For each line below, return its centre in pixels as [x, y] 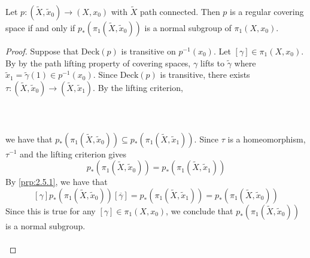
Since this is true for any [51, 210]
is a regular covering [267, 11]
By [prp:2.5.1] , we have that [57, 182]
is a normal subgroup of [188, 28]
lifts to [212, 63]
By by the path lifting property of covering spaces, [98, 63]
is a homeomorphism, [267, 139]
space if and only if [40, 28]
